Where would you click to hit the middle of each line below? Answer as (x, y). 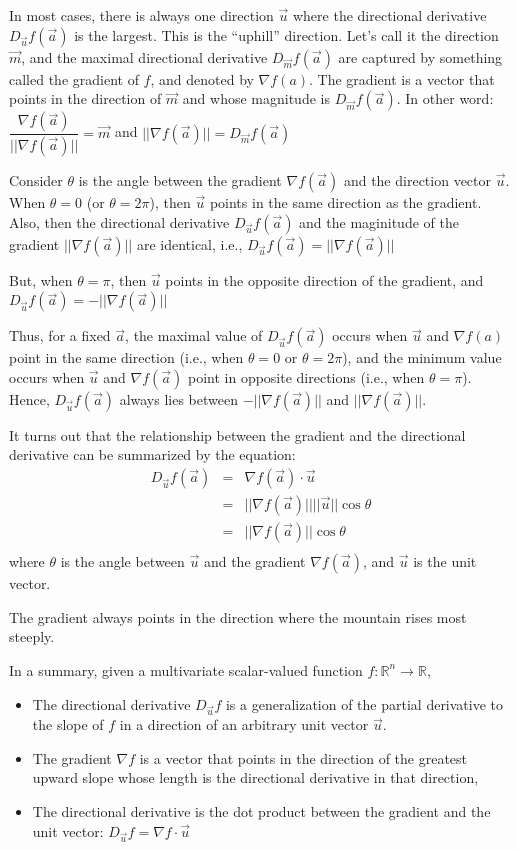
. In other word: (445, 98)
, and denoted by (202, 78)
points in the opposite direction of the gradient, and (324, 279)
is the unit (445, 561)
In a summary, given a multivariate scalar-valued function (186, 669)
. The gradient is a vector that (402, 78)
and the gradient (254, 561)
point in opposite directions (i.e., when (306, 376)
